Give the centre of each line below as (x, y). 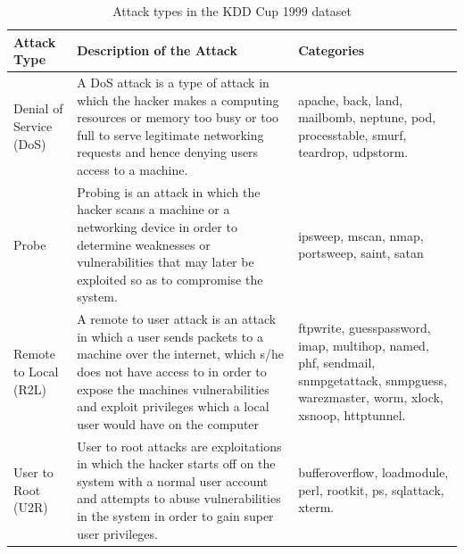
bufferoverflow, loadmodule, (373, 472)
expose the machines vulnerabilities (173, 389)
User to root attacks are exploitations (179, 446)
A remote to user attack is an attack (177, 319)
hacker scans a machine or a (153, 209)
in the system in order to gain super (175, 516)
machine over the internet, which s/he (181, 354)
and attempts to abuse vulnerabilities (179, 498)
